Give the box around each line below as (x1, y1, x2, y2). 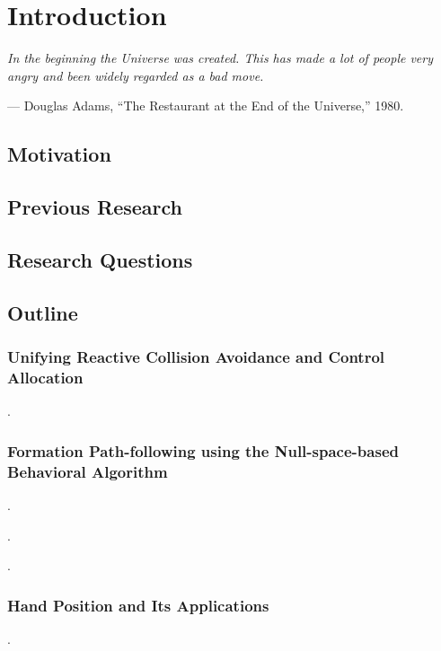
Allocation (7, 365, 84, 388)
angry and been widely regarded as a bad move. (7, 66, 264, 84)
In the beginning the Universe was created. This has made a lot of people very (7, 48, 434, 67)
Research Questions (7, 245, 193, 273)
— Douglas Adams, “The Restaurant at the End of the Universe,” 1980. (7, 96, 404, 115)
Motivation (7, 140, 111, 168)
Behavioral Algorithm (7, 460, 168, 482)
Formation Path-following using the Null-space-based (7, 439, 399, 462)
